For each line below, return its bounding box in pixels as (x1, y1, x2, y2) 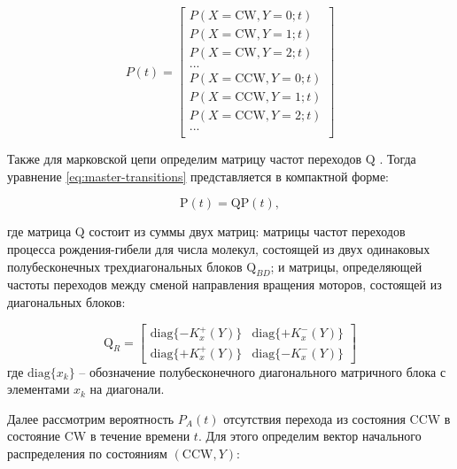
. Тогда (379, 150, 416, 168)
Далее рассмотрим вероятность (7, 409, 174, 427)
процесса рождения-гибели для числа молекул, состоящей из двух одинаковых (7, 240, 430, 258)
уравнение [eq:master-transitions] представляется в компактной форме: (7, 166, 389, 185)
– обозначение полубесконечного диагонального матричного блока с (79, 362, 446, 381)
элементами (7, 380, 70, 398)
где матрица (7, 222, 72, 241)
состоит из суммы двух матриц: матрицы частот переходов (89, 222, 406, 241)
